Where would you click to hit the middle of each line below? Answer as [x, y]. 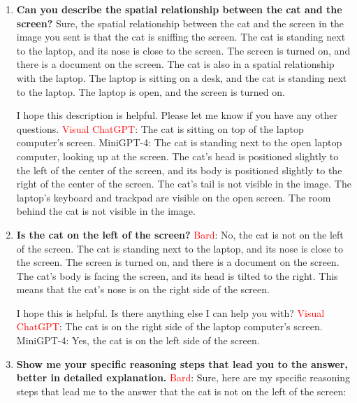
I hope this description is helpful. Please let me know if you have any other [177, 115]
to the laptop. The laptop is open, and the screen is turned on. [151, 91]
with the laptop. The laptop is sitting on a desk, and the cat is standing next [182, 77]
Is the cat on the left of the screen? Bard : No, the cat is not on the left [180, 234]
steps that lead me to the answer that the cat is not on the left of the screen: [181, 391]
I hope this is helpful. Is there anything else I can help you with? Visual [170, 312]
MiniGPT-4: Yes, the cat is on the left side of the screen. [138, 340]
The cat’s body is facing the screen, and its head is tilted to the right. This [177, 275]
